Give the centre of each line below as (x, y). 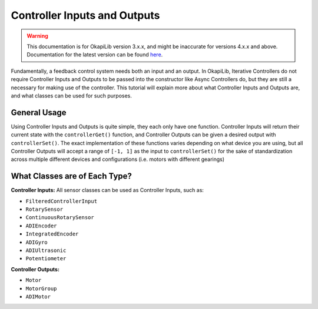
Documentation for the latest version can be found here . (95, 55)
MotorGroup (41, 288)
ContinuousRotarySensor (60, 218)
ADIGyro (37, 242)
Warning (37, 36)
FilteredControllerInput (61, 201)
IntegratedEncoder (52, 234)
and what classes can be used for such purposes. (72, 95)
